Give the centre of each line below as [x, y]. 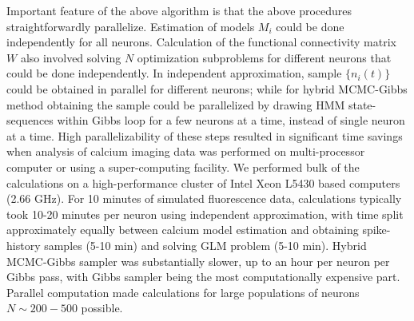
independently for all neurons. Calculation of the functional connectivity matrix [201, 42]
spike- [376, 230]
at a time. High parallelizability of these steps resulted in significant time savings [205, 135]
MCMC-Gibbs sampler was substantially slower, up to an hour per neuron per [198, 261]
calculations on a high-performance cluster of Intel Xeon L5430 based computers [203, 182]
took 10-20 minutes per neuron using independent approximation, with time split [205, 214]
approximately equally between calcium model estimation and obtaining [183, 230]
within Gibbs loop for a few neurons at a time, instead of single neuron [231, 120]
